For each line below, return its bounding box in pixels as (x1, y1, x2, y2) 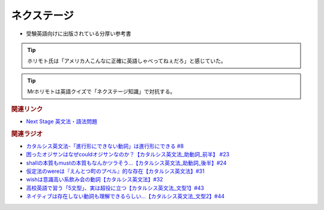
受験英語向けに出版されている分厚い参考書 (26, 30, 131, 37)
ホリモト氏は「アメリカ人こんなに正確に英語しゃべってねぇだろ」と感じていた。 (27, 57, 226, 65)
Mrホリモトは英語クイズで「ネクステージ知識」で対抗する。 (27, 88, 176, 95)
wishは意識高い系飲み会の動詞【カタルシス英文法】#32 (26, 176, 163, 183)
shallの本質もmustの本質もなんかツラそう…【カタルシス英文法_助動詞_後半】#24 (26, 159, 227, 166)
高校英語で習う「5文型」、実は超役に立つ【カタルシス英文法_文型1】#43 (26, 184, 204, 191)
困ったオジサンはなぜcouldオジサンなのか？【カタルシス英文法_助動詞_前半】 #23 (26, 151, 230, 158)
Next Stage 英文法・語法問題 (26, 117, 98, 125)
